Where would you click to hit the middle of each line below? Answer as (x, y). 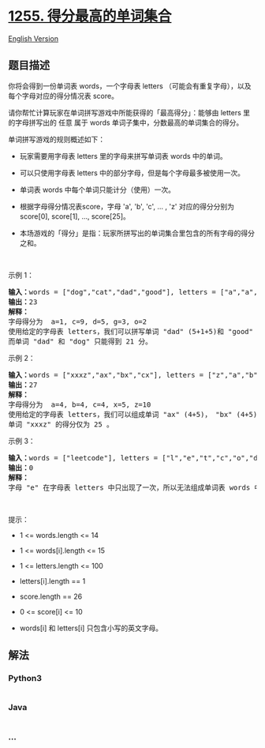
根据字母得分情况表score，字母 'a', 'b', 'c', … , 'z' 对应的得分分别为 (127, 206)
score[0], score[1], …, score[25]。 (75, 216)
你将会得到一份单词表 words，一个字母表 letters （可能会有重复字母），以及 (130, 86)
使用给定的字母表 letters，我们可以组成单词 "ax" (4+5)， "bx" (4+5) (133, 414)
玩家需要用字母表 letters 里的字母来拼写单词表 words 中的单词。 (123, 156)
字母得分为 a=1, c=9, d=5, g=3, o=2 (78, 321)
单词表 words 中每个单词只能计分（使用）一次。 (97, 190)
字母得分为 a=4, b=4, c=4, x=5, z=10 (80, 404)
